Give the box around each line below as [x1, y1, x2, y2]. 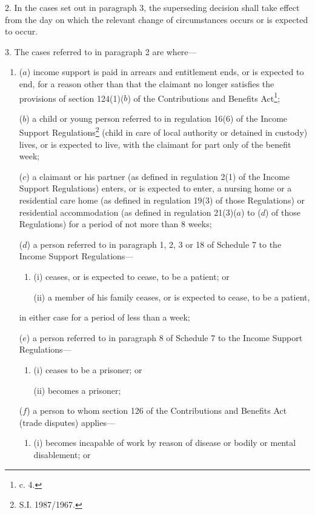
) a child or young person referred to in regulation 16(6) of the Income [26, 111, 288, 124]
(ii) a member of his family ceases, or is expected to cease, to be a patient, [33, 290, 310, 303]
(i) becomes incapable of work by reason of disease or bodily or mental [33, 436, 296, 449]
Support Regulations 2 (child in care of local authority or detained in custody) [19, 124, 308, 139]
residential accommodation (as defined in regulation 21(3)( [19, 205, 237, 218]
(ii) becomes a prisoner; [33, 384, 121, 396]
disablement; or [33, 448, 91, 460]
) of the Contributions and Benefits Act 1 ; [127, 90, 280, 104]
